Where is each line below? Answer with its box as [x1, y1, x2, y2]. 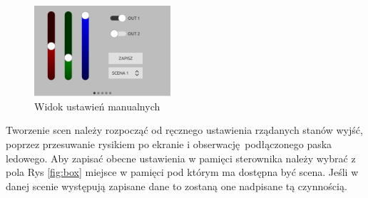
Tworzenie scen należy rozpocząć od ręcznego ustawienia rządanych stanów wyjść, [6, 123, 363, 137]
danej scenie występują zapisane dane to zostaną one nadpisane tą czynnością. [6, 178, 347, 193]
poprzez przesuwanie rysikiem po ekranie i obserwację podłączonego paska [6, 136, 332, 151]
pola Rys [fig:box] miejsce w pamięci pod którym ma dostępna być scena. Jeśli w [6, 165, 359, 179]
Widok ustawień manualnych [34, 98, 160, 113]
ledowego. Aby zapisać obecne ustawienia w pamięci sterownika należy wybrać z [6, 150, 356, 165]
